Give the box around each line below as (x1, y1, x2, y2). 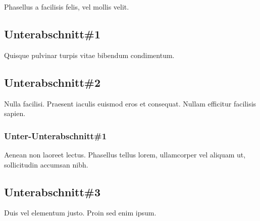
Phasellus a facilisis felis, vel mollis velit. (4, 2, 129, 12)
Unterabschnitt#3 (4, 184, 100, 199)
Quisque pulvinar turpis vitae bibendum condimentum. (4, 49, 175, 60)
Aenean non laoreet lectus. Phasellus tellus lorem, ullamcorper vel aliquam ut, (4, 149, 246, 159)
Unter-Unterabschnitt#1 (4, 129, 107, 142)
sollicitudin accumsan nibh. (4, 159, 88, 170)
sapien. (4, 108, 26, 119)
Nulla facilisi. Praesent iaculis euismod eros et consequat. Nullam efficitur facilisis (4, 98, 256, 108)
